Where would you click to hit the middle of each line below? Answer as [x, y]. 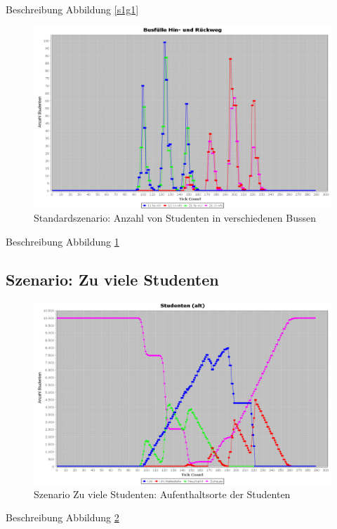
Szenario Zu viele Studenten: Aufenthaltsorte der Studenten [162, 494]
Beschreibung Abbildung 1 [62, 241]
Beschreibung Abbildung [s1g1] [72, 9]
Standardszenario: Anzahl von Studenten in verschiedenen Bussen [175, 218]
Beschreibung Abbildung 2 [62, 517]
